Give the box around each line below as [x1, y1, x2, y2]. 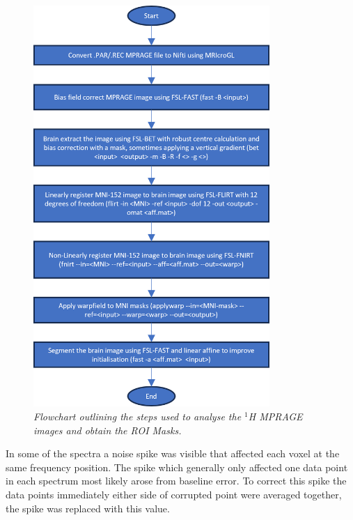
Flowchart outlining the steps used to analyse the [33, 409, 242, 424]
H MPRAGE [248, 409, 303, 424]
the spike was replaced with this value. [6, 500, 170, 515]
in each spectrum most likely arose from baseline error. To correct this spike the [6, 473, 347, 488]
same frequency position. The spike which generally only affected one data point [6, 459, 348, 474]
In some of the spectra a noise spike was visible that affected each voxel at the [6, 446, 340, 461]
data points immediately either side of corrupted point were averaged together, [6, 487, 342, 501]
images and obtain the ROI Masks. [33, 422, 182, 437]
